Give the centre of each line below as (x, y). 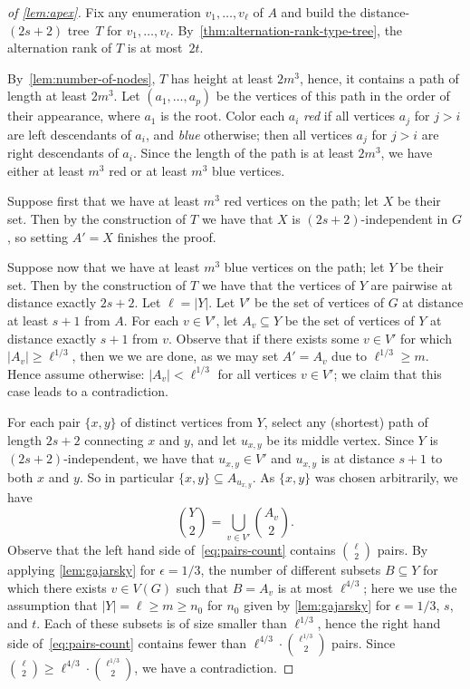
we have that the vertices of (278, 284)
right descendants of (63, 153)
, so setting (38, 236)
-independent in (404, 219)
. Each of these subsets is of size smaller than (162, 623)
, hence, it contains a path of (379, 78)
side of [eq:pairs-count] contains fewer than (127, 642)
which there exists (57, 587)
